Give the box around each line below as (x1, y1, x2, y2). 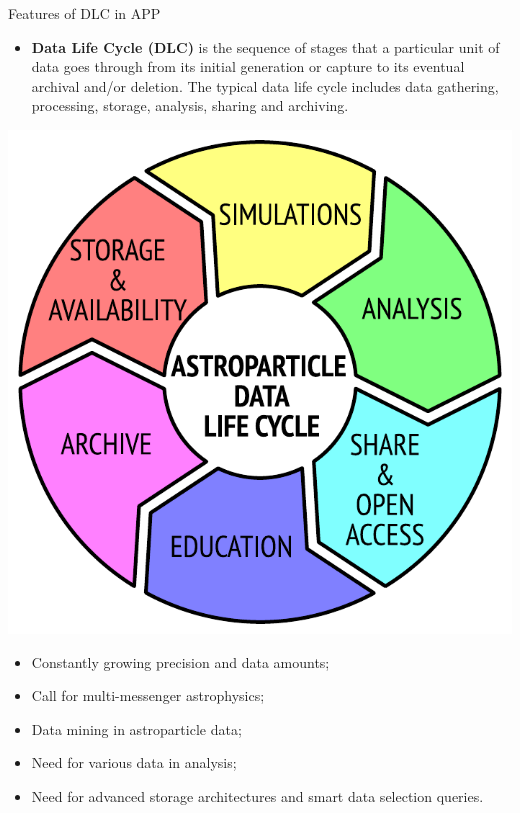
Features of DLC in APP (8, 3, 161, 23)
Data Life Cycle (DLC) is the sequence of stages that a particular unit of (31, 36, 500, 57)
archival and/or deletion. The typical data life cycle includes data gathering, (31, 75, 499, 96)
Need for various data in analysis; (31, 752, 237, 773)
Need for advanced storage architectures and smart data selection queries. (31, 785, 484, 806)
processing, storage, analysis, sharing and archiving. (31, 95, 349, 116)
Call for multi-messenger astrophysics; (31, 685, 265, 706)
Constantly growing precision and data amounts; (31, 651, 330, 672)
